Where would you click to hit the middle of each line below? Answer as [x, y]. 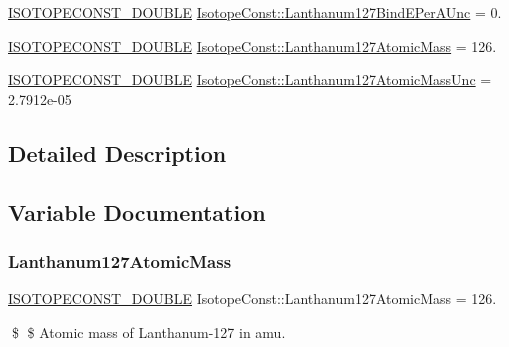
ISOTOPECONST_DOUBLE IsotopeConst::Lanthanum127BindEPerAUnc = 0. [255, 12]
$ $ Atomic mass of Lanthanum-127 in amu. [148, 331]
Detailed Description [117, 152]
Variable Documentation [137, 211]
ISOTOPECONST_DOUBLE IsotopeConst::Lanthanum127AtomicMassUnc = [250, 79]
